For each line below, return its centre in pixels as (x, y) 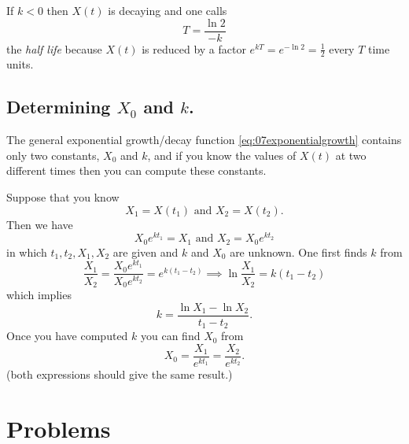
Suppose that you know (63, 197)
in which (27, 252)
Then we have (40, 224)
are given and (146, 252)
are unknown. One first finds (298, 252)
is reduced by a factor (194, 48)
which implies (39, 294)
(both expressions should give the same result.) (120, 374)
